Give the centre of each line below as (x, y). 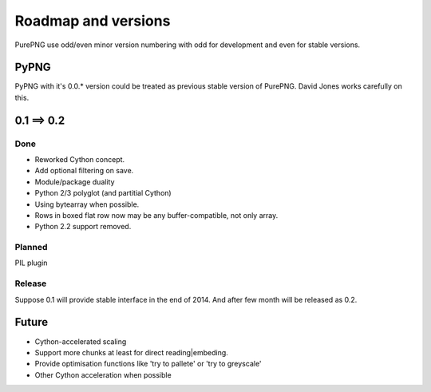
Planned (31, 247)
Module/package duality (75, 182)
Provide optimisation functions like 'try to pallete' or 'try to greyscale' (148, 364)
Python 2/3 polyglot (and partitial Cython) (103, 193)
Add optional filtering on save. (84, 171)
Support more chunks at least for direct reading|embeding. (132, 352)
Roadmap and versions (93, 21)
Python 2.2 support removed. (83, 227)
